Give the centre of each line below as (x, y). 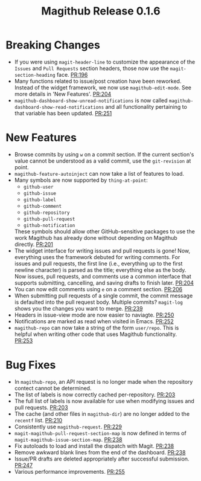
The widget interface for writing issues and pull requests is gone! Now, (102, 250)
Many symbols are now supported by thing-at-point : (81, 180)
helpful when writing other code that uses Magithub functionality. (96, 334)
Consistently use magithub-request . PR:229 (68, 427)
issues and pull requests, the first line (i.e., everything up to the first (98, 263)
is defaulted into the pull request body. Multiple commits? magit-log (99, 302)
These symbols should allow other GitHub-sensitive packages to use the (105, 231)
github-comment (42, 206)
